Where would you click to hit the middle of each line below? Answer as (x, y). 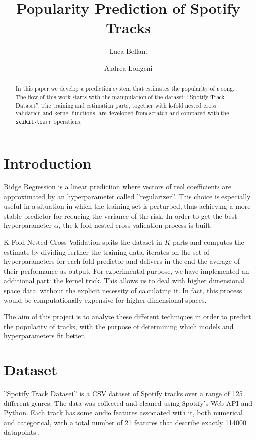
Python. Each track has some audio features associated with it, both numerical (123, 413)
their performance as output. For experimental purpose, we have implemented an (127, 271)
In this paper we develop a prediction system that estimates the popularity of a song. (125, 89)
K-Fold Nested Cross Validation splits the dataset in (83, 241)
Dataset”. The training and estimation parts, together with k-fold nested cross (116, 105)
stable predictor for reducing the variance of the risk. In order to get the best (121, 215)
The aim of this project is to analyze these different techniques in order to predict (128, 316)
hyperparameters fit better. (45, 336)
